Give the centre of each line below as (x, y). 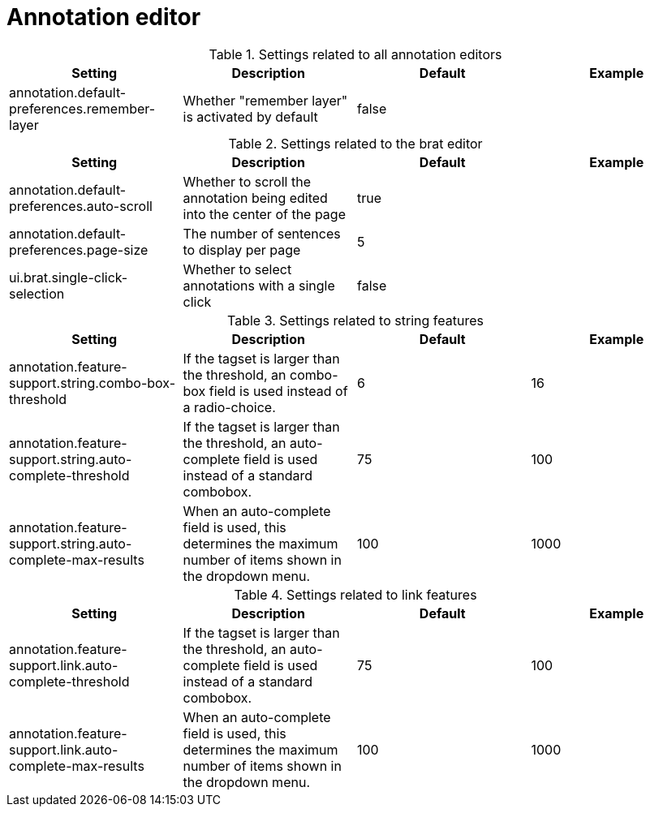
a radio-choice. (229, 407)
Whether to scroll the (247, 181)
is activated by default (250, 116)
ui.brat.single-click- (69, 277)
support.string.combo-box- (93, 383)
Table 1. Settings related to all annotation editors (355, 54)
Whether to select (237, 269)
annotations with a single (259, 285)
